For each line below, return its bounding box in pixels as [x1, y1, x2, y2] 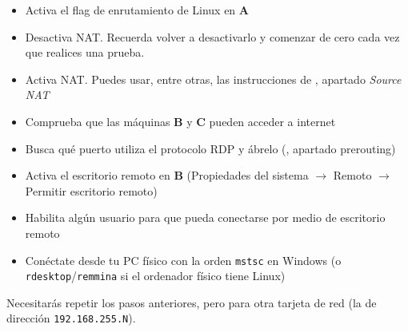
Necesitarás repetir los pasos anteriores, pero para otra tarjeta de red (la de [6, 294, 377, 310]
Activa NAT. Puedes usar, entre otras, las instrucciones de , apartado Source [25, 70, 402, 87]
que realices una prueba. [25, 44, 145, 61]
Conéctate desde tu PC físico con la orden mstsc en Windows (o [25, 251, 342, 268]
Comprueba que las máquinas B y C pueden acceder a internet [25, 113, 336, 129]
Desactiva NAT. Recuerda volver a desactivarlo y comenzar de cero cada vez [25, 28, 400, 45]
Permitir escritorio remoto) [25, 182, 158, 199]
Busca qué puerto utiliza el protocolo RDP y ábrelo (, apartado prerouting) [25, 140, 396, 156]
